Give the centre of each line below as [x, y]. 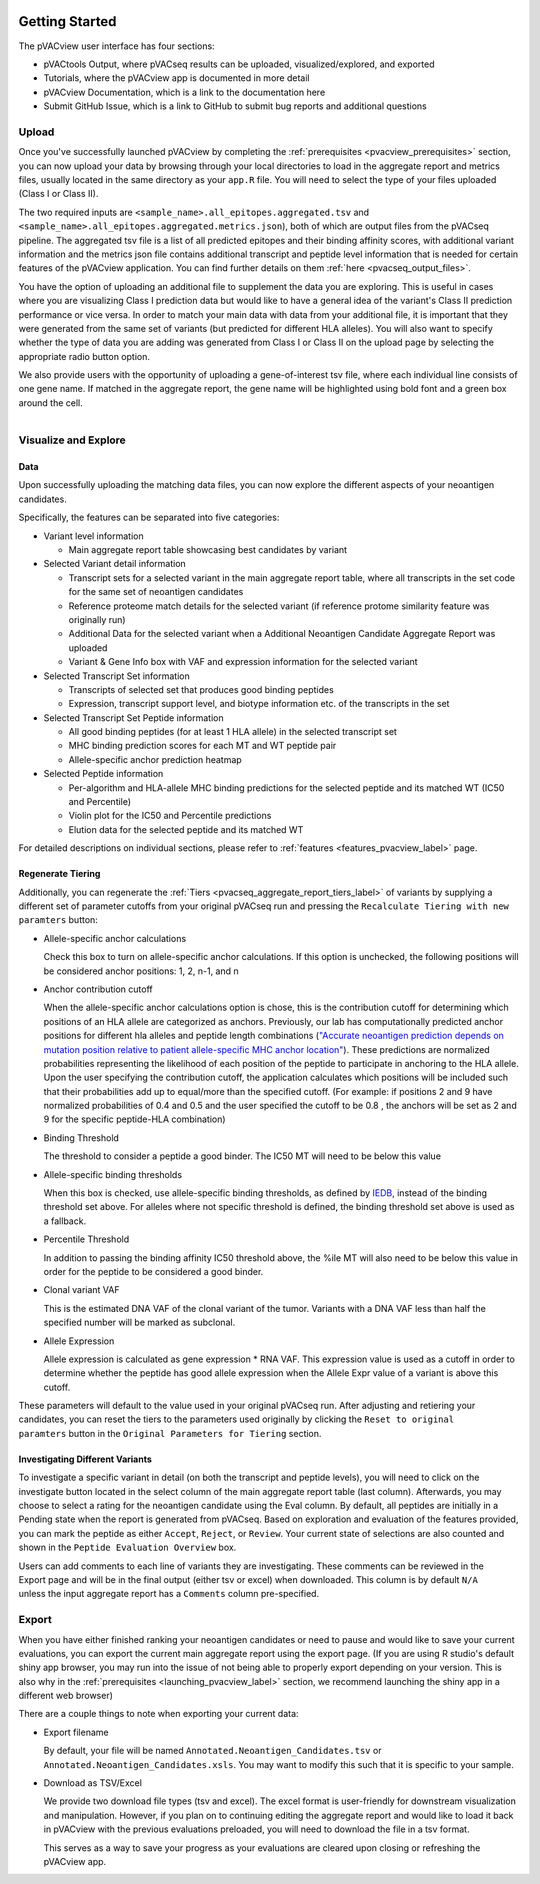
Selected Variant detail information [115, 564]
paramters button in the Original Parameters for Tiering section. [170, 1433]
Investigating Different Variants [85, 1459]
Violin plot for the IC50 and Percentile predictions [170, 816]
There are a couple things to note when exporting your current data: [158, 1714]
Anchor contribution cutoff [98, 989]
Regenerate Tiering [59, 874]
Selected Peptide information [103, 774]
